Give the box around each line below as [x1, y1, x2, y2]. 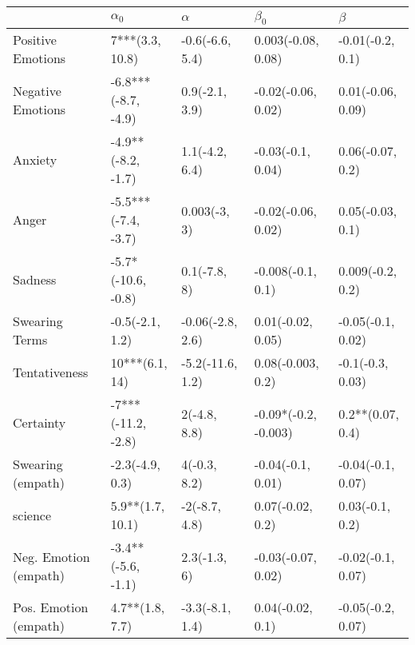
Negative [13, 81, 61, 100]
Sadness [13, 270, 57, 289]
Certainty [13, 413, 66, 432]
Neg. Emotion [13, 547, 90, 566]
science [13, 505, 52, 524]
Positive [13, 30, 57, 50]
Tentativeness [13, 362, 89, 381]
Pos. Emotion [13, 598, 89, 617]
